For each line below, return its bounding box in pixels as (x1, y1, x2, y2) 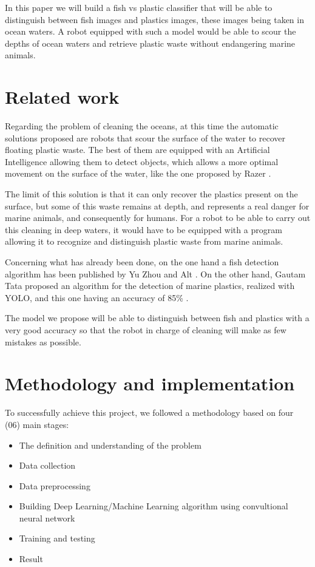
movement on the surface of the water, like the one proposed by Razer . (5, 167, 271, 180)
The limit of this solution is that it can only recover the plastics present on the (5, 188, 298, 200)
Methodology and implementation (5, 371, 295, 396)
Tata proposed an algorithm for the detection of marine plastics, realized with (5, 279, 295, 292)
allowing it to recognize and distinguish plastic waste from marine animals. (5, 235, 283, 248)
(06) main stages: (5, 418, 69, 430)
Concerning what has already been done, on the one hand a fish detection (5, 256, 279, 268)
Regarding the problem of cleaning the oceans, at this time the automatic (5, 120, 279, 132)
